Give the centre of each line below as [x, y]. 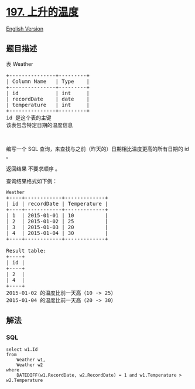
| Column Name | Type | [48, 81]
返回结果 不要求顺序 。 [33, 169]
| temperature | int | [48, 105]
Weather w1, [31, 360]
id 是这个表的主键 [29, 118]
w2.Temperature [25, 380]
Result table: [26, 251]
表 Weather [20, 64]
